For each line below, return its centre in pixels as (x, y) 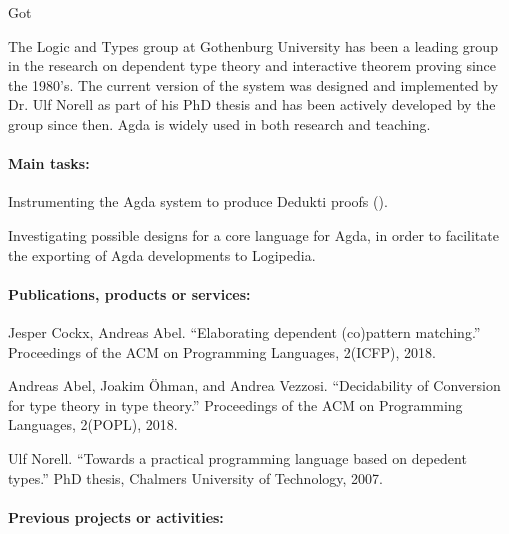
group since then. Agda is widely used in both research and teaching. (219, 123)
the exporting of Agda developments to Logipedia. (162, 254)
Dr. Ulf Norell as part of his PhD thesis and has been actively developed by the (252, 104)
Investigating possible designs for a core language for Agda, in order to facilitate (253, 234)
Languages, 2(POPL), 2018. (93, 424)
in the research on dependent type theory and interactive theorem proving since (252, 65)
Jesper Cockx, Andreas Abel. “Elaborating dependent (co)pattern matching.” (244, 331)
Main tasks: (49, 163)
